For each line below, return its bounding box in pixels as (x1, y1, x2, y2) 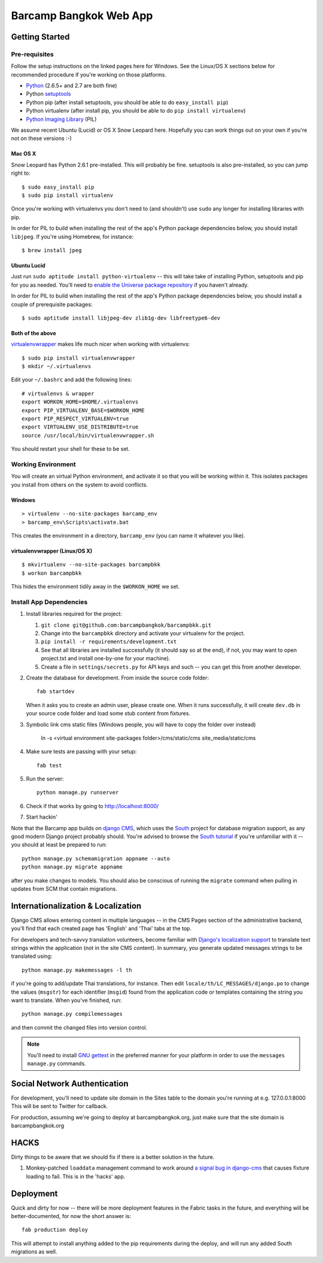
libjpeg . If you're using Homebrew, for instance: (11, 233, 134, 240)
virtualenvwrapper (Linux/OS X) (11, 547, 93, 554)
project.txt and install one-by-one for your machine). (41, 655, 170, 662)
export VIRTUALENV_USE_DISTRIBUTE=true (22, 424, 139, 430)
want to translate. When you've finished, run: (11, 997, 122, 1004)
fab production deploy (22, 1226, 89, 1233)
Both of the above (11, 329, 56, 336)
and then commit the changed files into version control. (11, 1024, 148, 1031)
